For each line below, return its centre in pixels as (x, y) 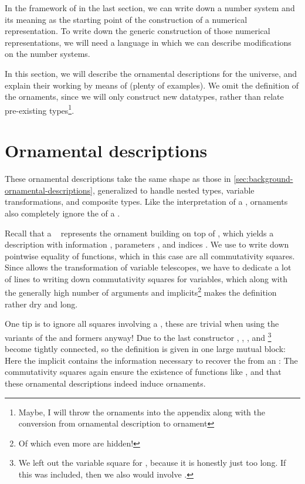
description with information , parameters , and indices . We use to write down (147, 244)
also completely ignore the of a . (62, 213)
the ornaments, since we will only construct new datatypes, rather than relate (144, 97)
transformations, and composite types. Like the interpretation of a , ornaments (146, 202)
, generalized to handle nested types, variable (173, 190)
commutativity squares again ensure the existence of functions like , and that (143, 372)
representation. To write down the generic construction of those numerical (138, 31)
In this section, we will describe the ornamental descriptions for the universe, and (151, 73)
